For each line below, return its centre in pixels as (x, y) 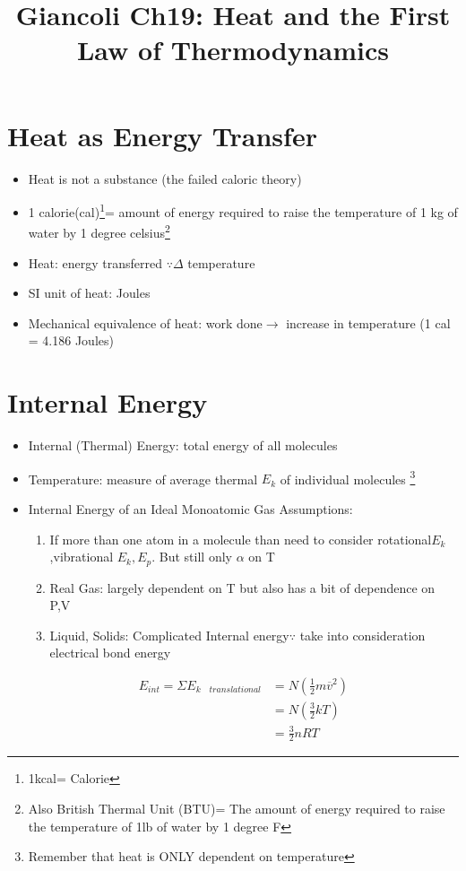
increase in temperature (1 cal (368, 322)
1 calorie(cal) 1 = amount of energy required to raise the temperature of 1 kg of (243, 210)
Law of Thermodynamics (233, 50)
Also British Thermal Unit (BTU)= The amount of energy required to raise (237, 808)
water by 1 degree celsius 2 (99, 231)
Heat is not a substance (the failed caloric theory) (165, 178)
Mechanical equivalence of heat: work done (145, 322)
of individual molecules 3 (348, 477)
